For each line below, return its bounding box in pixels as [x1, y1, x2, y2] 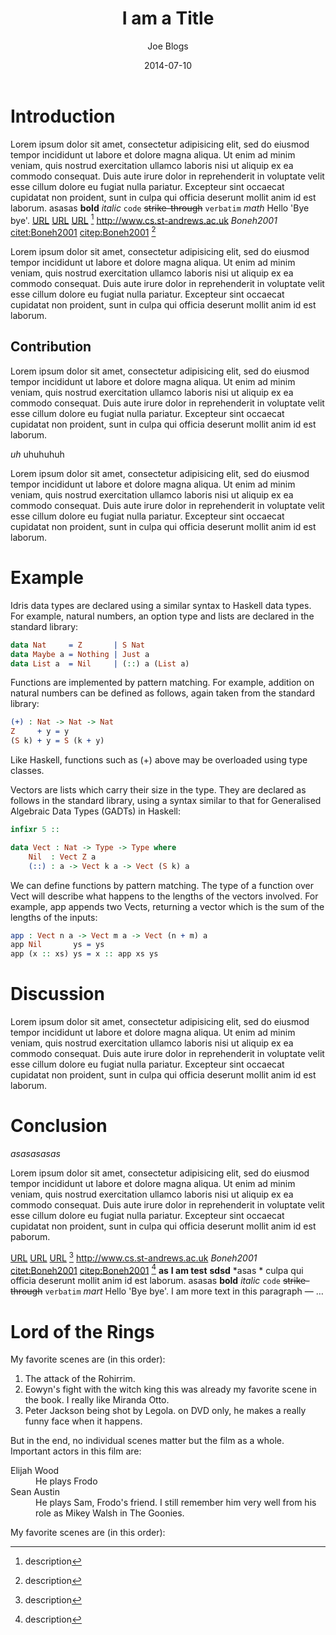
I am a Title [121, 7, 215, 30]
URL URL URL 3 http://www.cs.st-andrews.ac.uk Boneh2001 [10, 1250, 258, 1264]
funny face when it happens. [24, 1415, 143, 1427]
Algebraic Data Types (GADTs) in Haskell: [10, 805, 181, 817]
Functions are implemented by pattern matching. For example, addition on [10, 677, 315, 689]
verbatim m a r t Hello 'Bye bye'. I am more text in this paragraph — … [44, 1285, 324, 1297]
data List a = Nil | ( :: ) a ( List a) [10, 658, 190, 669]
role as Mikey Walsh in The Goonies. [35, 1507, 185, 1519]
